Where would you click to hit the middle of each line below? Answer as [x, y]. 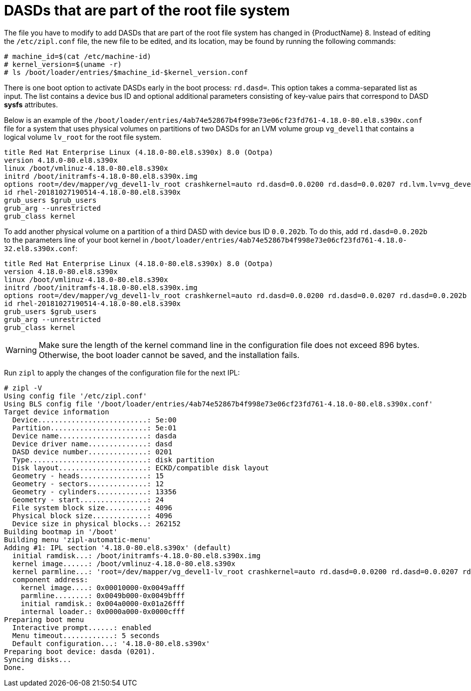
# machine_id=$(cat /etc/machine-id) [78, 56]
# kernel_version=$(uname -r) [63, 64]
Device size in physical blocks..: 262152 [97, 523]
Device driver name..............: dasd [92, 444]
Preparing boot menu [44, 619]
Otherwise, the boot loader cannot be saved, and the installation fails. [169, 355]
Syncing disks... [38, 659]
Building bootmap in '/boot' [61, 531]
